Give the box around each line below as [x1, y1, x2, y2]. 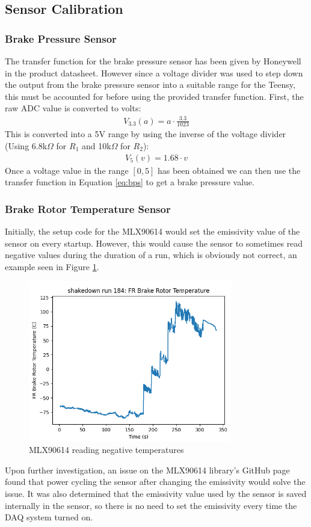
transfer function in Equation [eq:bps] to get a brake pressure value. [5, 176, 254, 188]
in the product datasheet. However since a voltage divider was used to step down [5, 66, 303, 79]
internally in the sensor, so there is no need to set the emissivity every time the [5, 499, 297, 511]
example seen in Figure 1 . [5, 260, 99, 273]
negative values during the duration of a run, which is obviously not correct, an [5, 248, 297, 261]
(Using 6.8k [5, 139, 48, 152]
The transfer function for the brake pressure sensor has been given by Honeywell [5, 55, 301, 67]
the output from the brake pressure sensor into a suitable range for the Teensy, [5, 78, 295, 91]
